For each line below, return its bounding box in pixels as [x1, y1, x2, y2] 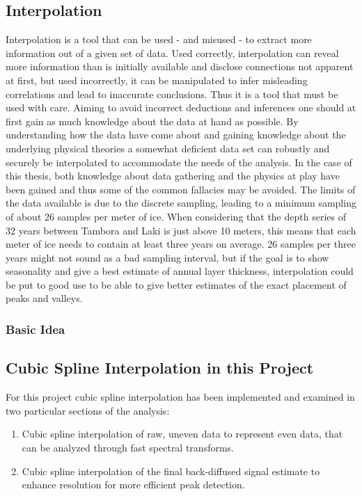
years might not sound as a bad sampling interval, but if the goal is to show [6, 250, 329, 264]
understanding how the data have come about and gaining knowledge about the [6, 127, 346, 142]
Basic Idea [6, 321, 65, 337]
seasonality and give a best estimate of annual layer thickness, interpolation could [6, 264, 354, 278]
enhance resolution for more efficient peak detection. [22, 477, 245, 492]
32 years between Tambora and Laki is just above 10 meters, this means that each [6, 223, 356, 237]
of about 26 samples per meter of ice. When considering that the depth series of [6, 209, 346, 223]
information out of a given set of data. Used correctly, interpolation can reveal [6, 45, 339, 60]
